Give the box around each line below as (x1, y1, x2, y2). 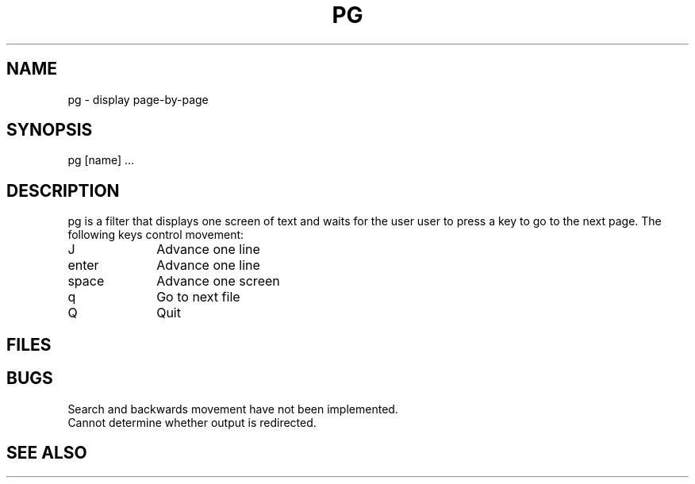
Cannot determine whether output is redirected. (67, 415, 317, 429)
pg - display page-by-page (67, 92, 209, 106)
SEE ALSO (6, 442, 87, 463)
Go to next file (156, 289, 240, 305)
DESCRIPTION (6, 180, 120, 201)
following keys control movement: (67, 228, 244, 242)
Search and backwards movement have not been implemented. (67, 401, 398, 416)
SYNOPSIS (6, 120, 93, 140)
